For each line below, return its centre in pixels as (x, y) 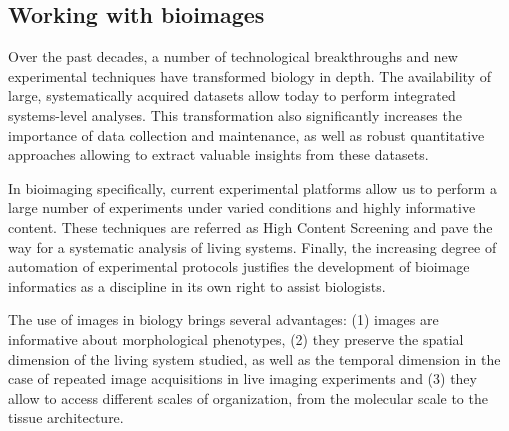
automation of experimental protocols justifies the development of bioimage (239, 266)
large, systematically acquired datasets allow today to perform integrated (232, 95)
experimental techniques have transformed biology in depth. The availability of (249, 75)
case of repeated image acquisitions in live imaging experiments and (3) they (242, 378)
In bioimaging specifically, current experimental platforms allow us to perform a (252, 187)
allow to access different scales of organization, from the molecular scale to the (248, 397)
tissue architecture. (66, 417)
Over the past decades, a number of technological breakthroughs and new (233, 56)
